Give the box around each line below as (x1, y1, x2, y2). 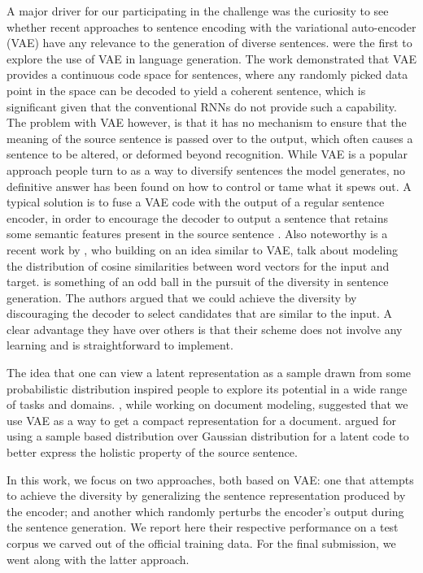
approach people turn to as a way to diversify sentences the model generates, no (7, 161, 406, 178)
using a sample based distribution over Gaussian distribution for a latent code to (7, 428, 409, 445)
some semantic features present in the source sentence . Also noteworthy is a (7, 225, 388, 242)
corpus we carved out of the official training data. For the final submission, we (7, 535, 396, 551)
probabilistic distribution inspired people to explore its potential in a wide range (7, 380, 408, 397)
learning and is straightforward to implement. (7, 336, 233, 354)
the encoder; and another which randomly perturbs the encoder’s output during (7, 502, 404, 519)
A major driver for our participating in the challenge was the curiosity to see (7, 2, 389, 19)
